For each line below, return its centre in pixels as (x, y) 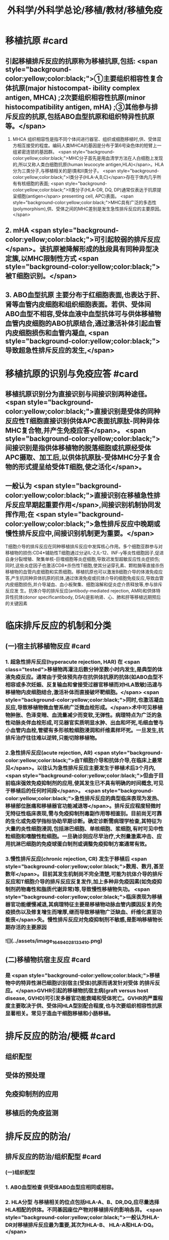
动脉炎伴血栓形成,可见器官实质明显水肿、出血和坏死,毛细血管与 (87, 723)
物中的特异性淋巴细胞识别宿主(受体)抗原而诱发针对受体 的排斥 (80, 983)
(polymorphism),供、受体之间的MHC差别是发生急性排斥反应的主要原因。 (88, 209)
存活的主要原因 (29, 927)
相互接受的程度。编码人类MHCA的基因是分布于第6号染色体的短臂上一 (89, 145)
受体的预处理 (25, 1075)
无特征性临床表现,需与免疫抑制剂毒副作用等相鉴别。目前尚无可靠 (84, 813)
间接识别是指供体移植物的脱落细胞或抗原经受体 (78, 448)
